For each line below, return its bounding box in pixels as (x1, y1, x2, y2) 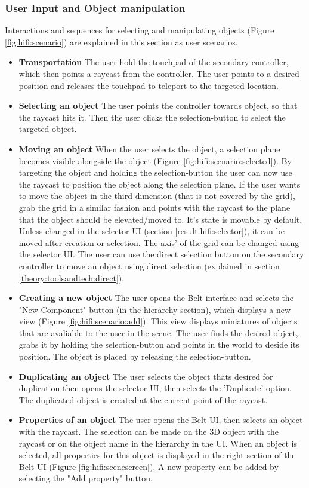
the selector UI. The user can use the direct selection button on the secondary (18, 248, 304, 260)
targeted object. (18, 122, 77, 135)
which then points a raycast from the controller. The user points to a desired (18, 67, 299, 79)
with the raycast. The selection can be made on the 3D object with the (18, 425, 279, 438)
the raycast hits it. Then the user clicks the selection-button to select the (18, 111, 286, 123)
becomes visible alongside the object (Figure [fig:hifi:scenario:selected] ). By (18, 154, 292, 167)
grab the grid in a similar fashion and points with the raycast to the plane (18, 201, 291, 213)
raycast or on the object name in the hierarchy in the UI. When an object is (18, 437, 297, 449)
